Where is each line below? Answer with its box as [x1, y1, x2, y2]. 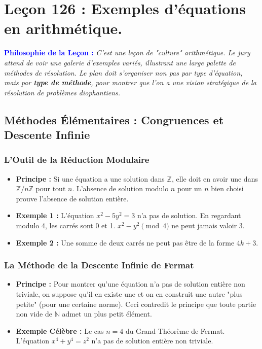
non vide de [16, 308, 52, 319]
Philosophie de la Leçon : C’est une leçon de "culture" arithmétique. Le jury [4, 47, 250, 58]
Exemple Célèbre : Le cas [16, 325, 104, 336]
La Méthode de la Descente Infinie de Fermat [4, 259, 194, 271]
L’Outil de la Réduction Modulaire [4, 153, 149, 166]
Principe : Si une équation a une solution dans [16, 173, 165, 184]
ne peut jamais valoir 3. [171, 220, 245, 231]
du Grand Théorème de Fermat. [125, 325, 225, 336]
